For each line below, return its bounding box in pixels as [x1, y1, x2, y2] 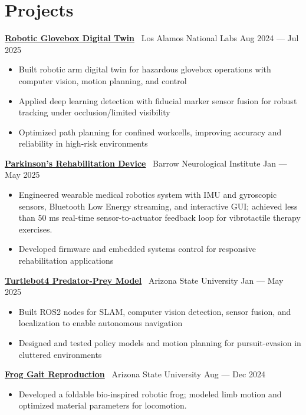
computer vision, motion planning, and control [18, 74, 187, 87]
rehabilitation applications [18, 254, 114, 267]
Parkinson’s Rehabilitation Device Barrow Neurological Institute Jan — [5, 157, 287, 169]
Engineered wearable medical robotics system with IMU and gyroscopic [18, 188, 277, 201]
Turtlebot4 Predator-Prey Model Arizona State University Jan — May [5, 274, 284, 286]
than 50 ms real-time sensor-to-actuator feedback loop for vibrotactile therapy [18, 211, 301, 224]
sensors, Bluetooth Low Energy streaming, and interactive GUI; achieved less [18, 200, 298, 212]
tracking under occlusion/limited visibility [18, 106, 170, 118]
